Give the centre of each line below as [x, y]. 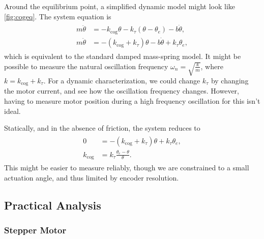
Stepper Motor [35, 230]
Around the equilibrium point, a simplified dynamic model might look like [120, 6]
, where [212, 66]
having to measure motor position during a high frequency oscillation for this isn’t [132, 101]
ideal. [12, 111]
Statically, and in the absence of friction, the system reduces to [102, 128]
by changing [230, 81]
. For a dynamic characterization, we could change [122, 81]
